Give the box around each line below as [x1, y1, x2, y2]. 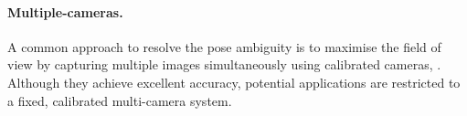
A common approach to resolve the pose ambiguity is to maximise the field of [7, 37, 441, 56]
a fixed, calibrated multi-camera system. [7, 90, 232, 110]
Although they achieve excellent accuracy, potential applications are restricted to [7, 72, 461, 91]
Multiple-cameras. [7, 2, 123, 21]
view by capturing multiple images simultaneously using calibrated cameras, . [7, 55, 441, 74]
